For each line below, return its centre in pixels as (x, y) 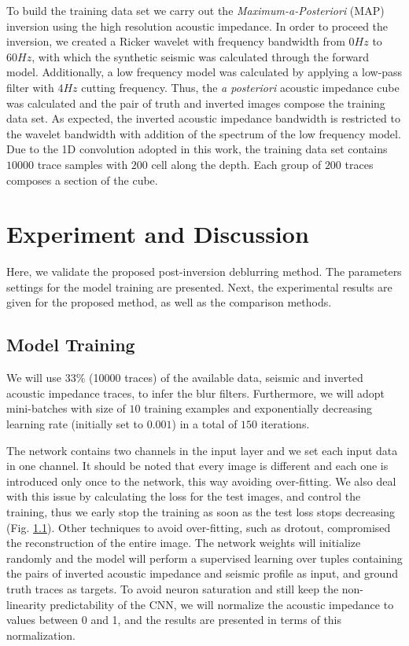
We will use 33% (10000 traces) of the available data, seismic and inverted (185, 378)
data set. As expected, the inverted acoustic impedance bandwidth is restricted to (203, 118)
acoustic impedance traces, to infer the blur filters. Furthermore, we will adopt (195, 393)
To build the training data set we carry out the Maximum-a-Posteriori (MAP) (195, 10)
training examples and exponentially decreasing (258, 408)
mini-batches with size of (66, 408)
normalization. (41, 635)
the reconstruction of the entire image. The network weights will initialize (184, 543)
